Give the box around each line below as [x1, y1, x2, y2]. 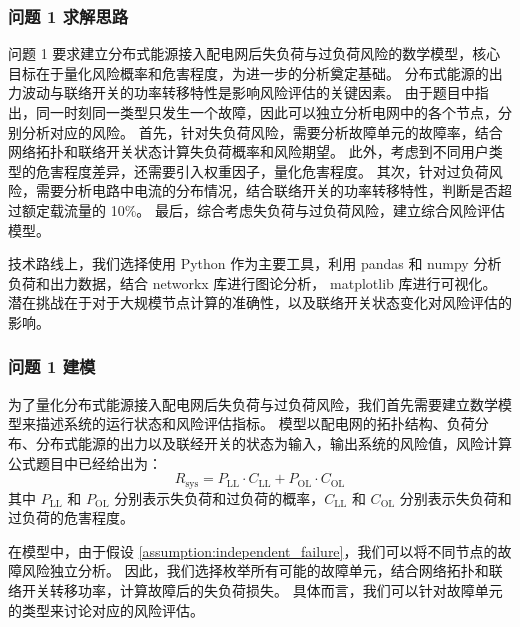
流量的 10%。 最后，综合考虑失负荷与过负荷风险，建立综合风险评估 [63, 199, 505, 220]
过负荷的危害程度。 [8, 507, 134, 528]
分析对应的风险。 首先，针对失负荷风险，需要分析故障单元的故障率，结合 [21, 121, 503, 142]
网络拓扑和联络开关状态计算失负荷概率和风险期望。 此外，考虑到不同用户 [8, 141, 489, 162]
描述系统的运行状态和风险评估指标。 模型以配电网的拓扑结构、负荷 [35, 413, 475, 434]
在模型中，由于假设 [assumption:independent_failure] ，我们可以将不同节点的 [8, 540, 498, 561]
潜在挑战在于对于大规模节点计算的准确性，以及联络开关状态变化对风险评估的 [8, 292, 512, 313]
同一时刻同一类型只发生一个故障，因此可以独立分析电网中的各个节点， [35, 102, 498, 122]
